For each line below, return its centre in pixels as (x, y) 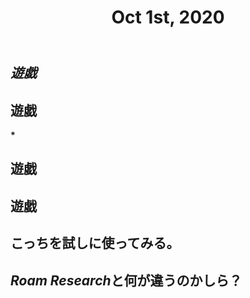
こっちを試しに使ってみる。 (95, 243)
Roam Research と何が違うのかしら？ (126, 280)
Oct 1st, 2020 (168, 17)
